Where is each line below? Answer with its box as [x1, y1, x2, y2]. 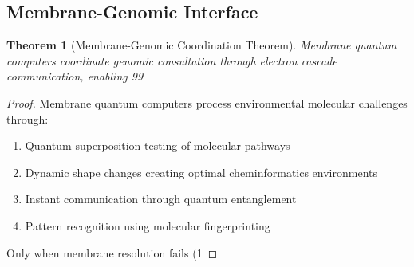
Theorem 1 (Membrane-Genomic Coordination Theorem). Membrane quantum [6, 37, 397, 53]
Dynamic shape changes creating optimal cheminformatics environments [25, 163, 378, 180]
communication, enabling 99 [6, 68, 144, 84]
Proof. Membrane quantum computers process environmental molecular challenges [6, 94, 408, 111]
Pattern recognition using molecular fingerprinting [25, 217, 270, 234]
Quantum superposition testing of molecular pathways [25, 137, 290, 154]
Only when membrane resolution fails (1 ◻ [6, 244, 218, 261]
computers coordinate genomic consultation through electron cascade [6, 52, 337, 69]
